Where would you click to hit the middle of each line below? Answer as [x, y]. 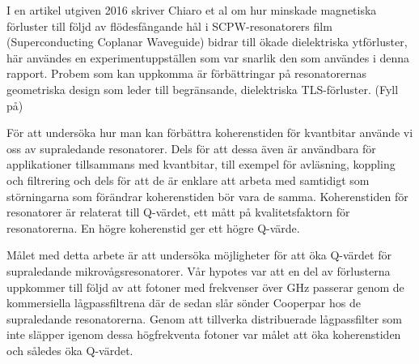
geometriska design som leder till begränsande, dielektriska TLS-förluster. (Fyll [203, 89]
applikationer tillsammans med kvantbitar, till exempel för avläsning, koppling [201, 164]
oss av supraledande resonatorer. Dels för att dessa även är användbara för [191, 148]
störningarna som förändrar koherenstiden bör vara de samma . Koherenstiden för [207, 196]
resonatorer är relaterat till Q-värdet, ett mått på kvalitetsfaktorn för [178, 212]
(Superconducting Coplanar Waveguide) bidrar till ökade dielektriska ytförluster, [207, 42]
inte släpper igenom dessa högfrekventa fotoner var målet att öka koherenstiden [204, 334]
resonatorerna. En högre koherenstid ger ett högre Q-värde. [153, 227]
